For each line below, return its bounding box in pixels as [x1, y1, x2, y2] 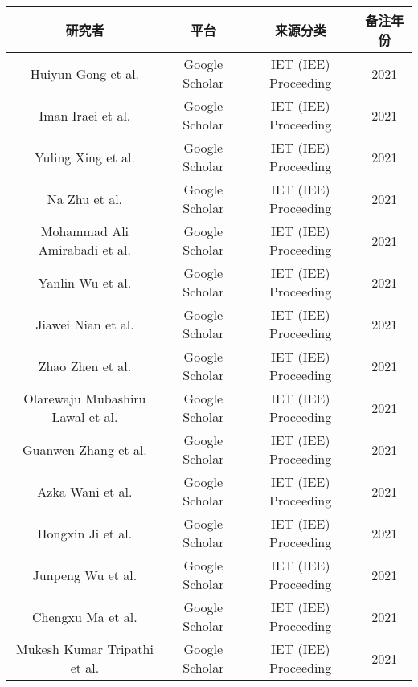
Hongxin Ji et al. [37, 523, 133, 542]
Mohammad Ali [40, 222, 129, 240]
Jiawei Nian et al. [35, 314, 134, 333]
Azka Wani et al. [37, 481, 133, 501]
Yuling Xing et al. [34, 147, 135, 166]
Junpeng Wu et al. [32, 565, 137, 584]
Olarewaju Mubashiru [23, 389, 146, 407]
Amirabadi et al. [38, 240, 131, 259]
